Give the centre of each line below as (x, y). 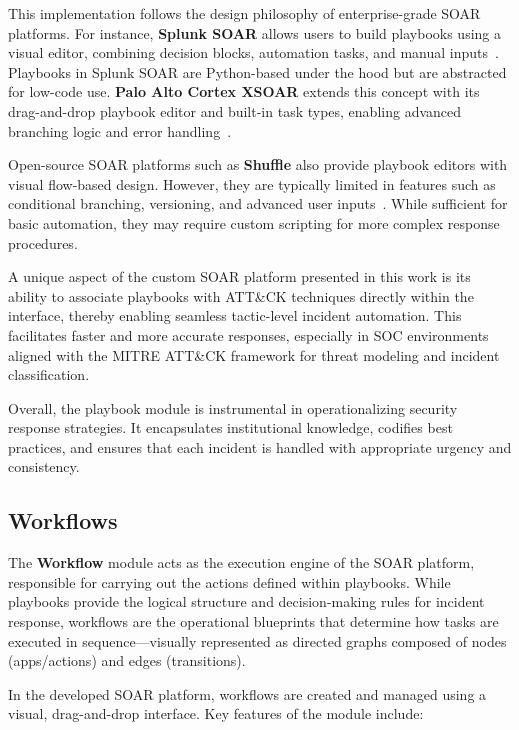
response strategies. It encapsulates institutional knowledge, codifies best (230, 427)
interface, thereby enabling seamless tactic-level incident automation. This (235, 315)
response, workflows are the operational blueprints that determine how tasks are (253, 621)
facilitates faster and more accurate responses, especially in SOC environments (248, 334)
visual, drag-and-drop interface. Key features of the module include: (216, 713)
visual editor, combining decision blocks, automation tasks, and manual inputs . (253, 52)
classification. (49, 374)
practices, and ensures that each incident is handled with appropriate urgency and (260, 446)
